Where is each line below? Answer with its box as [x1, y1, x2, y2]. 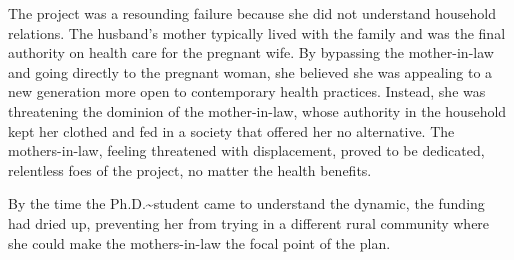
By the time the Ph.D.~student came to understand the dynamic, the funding [8, 193, 485, 214]
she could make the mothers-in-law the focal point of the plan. [8, 232, 391, 253]
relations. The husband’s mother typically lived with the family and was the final [8, 22, 506, 43]
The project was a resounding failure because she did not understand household [8, 3, 496, 23]
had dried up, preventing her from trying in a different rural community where [8, 212, 490, 233]
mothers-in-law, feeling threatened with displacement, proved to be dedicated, [8, 140, 485, 161]
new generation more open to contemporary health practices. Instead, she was [8, 81, 486, 102]
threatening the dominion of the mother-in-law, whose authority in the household [8, 100, 507, 121]
